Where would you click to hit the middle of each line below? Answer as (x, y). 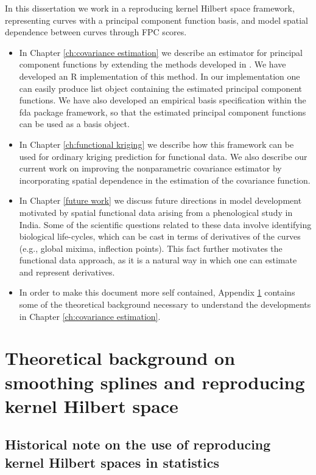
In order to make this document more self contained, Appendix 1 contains (157, 292)
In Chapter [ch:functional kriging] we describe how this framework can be (156, 144)
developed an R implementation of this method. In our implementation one (160, 76)
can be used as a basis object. (74, 124)
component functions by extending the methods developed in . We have (153, 64)
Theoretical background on (120, 358)
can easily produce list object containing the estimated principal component (161, 88)
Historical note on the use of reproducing (138, 444)
